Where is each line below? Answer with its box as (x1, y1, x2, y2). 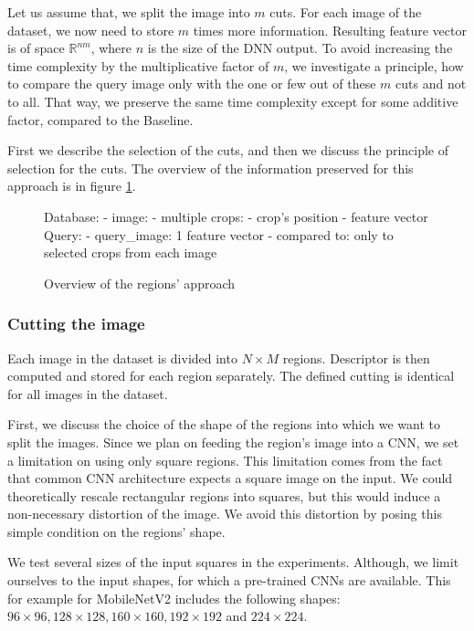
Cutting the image (7, 312, 145, 335)
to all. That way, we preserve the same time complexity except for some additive (7, 91, 458, 110)
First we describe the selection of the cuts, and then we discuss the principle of (7, 141, 449, 160)
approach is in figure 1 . (7, 176, 136, 195)
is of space (7, 38, 65, 58)
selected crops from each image (44, 243, 217, 262)
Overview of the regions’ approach (44, 273, 236, 292)
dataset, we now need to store (7, 20, 174, 39)
